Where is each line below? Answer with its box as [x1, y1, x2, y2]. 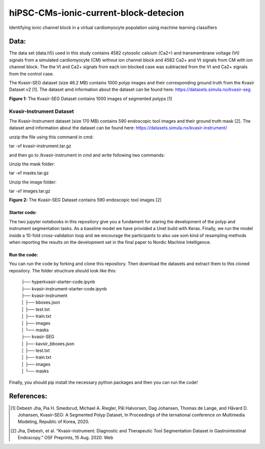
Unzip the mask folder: [9, 161, 55, 167]
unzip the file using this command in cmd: [9, 134, 94, 140]
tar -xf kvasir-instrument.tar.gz [9, 143, 71, 149]
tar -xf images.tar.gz [9, 188, 51, 194]
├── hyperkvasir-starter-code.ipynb [21, 279, 95, 285]
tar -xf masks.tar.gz [9, 170, 49, 176]
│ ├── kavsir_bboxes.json [21, 341, 75, 346]
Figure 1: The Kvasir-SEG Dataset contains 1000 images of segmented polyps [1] [9, 96, 172, 102]
